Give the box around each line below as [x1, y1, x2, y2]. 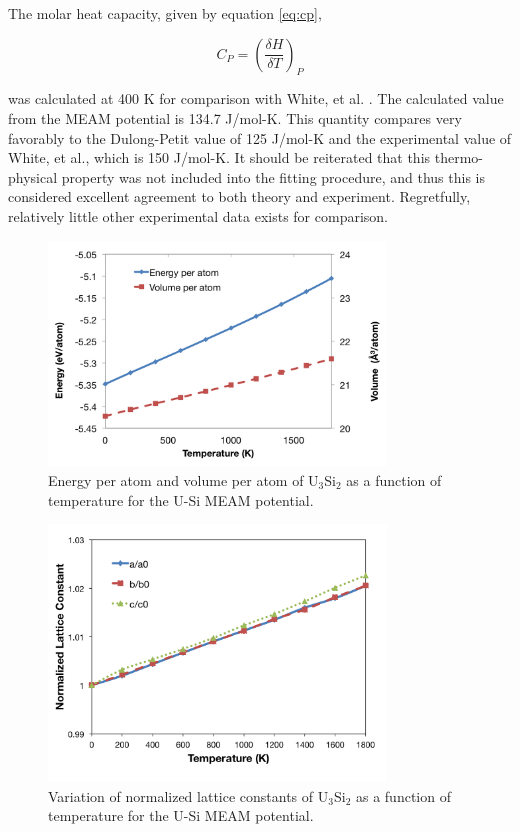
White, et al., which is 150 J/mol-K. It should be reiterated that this [8, 147, 431, 168]
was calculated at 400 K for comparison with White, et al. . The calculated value [8, 88, 504, 109]
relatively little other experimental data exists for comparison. [8, 205, 388, 226]
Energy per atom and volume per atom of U [48, 470, 319, 491]
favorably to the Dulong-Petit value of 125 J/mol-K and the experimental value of [8, 127, 512, 148]
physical [8, 166, 58, 187]
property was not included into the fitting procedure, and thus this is [61, 166, 485, 187]
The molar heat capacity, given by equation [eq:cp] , [8, 3, 322, 23]
